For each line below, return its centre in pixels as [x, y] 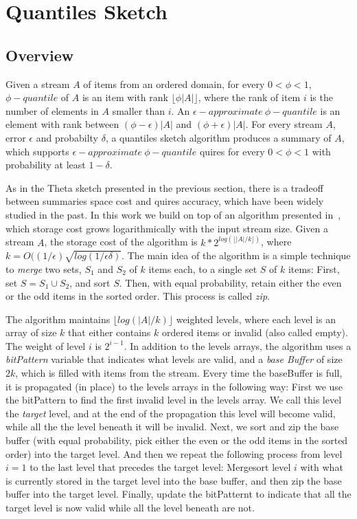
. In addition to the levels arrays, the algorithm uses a [238, 345]
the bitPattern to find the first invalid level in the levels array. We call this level [174, 400]
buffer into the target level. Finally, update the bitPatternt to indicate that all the [178, 494]
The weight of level [46, 345]
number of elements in [52, 110]
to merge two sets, [44, 268]
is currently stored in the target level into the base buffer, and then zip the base [174, 480]
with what [322, 467]
